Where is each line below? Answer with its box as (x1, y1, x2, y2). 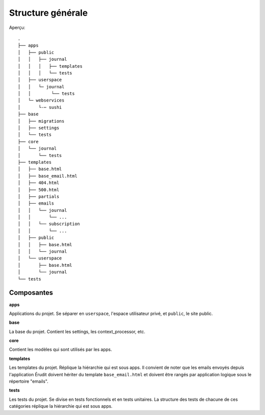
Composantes (9, 288, 53, 297)
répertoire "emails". (9, 378, 49, 385)
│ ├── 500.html (18, 187, 59, 192)
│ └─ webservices (18, 98, 65, 103)
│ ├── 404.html (18, 180, 59, 186)
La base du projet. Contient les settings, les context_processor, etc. (9, 329, 146, 335)
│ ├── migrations (18, 118, 65, 124)
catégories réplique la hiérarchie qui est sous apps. (9, 403, 113, 409)
